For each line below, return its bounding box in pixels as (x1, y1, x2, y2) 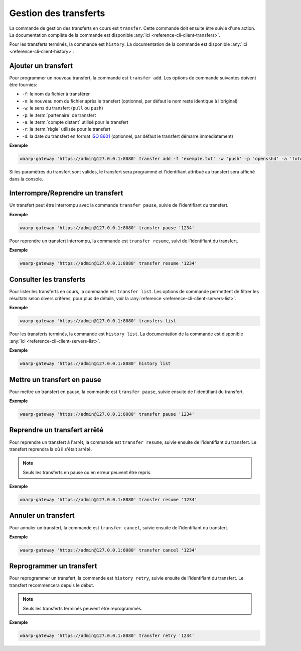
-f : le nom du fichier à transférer (22, 91, 90, 97)
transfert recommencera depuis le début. (9, 582, 95, 588)
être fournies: (9, 82, 38, 88)
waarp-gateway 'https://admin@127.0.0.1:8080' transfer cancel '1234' (20, 547, 198, 553)
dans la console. (9, 176, 44, 182)
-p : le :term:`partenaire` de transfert (22, 112, 96, 118)
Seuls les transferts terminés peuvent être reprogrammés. (23, 605, 142, 611)
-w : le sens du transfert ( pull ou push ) (22, 105, 103, 111)
